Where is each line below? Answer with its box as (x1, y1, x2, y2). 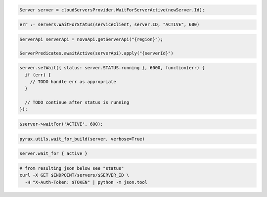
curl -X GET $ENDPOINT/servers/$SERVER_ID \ (19, 172, 130, 178)
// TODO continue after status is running (25, 99, 130, 105)
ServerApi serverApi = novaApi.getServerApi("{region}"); (19, 36, 163, 42)
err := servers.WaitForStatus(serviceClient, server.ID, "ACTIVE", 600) (19, 22, 200, 27)
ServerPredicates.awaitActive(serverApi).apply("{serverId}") (19, 50, 174, 56)
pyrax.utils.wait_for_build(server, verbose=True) (19, 136, 145, 142)
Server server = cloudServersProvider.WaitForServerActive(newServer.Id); (19, 7, 205, 12)
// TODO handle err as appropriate (30, 79, 116, 84)
